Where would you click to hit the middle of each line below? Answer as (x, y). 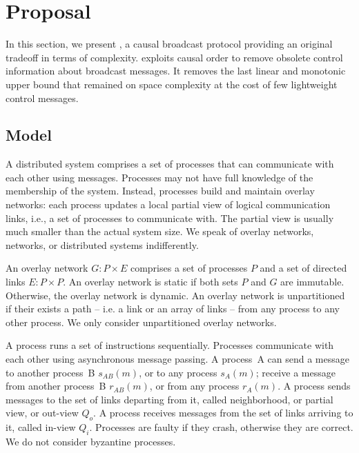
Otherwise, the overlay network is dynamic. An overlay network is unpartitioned (175, 295)
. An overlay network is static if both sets (151, 282)
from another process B (56, 386)
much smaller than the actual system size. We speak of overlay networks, (160, 231)
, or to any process (178, 372)
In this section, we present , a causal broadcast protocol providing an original (169, 44)
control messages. (42, 98)
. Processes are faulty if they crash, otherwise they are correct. (221, 427)
